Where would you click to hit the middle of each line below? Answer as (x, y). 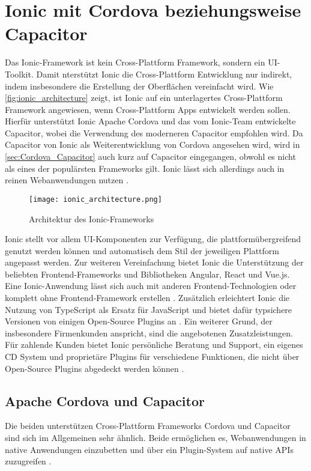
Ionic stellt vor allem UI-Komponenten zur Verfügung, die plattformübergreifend (153, 239)
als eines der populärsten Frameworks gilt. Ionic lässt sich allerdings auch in (145, 168)
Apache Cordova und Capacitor (105, 400)
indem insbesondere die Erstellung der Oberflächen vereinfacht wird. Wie (139, 86)
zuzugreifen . (28, 461)
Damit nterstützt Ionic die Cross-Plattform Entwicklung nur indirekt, (164, 74)
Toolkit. (19, 74)
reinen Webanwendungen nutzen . (67, 180)
